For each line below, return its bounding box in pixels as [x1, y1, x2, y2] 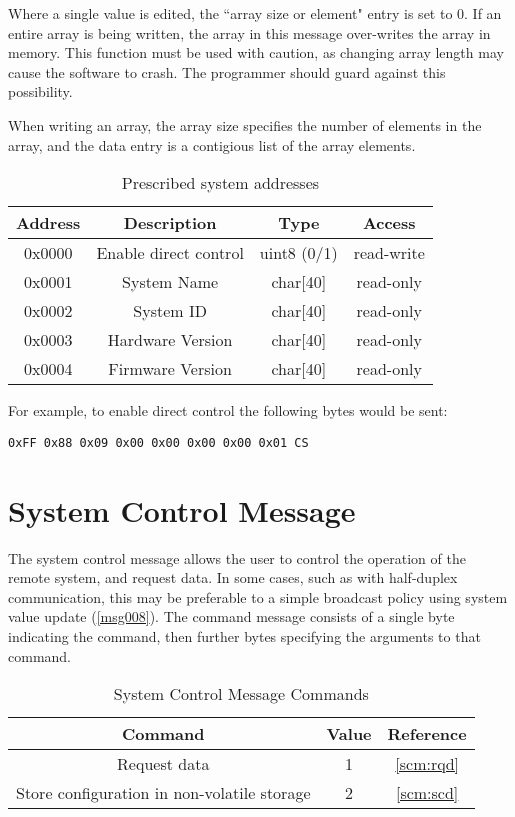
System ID [133, 299, 207, 323]
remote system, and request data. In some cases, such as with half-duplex [8, 567, 458, 588]
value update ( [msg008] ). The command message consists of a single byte [8, 606, 455, 627]
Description [123, 211, 217, 235]
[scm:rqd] [395, 752, 459, 776]
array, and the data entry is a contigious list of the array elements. [8, 134, 416, 155]
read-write [353, 241, 425, 265]
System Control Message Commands [113, 682, 369, 706]
